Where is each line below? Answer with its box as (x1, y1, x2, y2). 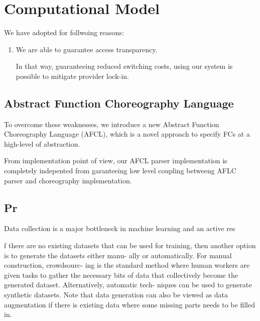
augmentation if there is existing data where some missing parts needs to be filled (4, 299, 255, 309)
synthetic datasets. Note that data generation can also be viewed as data (4, 289, 228, 300)
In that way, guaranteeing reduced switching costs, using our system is (16, 61, 233, 71)
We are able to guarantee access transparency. (16, 44, 158, 54)
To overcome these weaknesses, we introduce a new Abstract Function (4, 119, 219, 129)
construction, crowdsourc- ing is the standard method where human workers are (4, 260, 250, 270)
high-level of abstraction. (4, 138, 80, 149)
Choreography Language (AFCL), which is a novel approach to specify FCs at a (4, 129, 250, 139)
